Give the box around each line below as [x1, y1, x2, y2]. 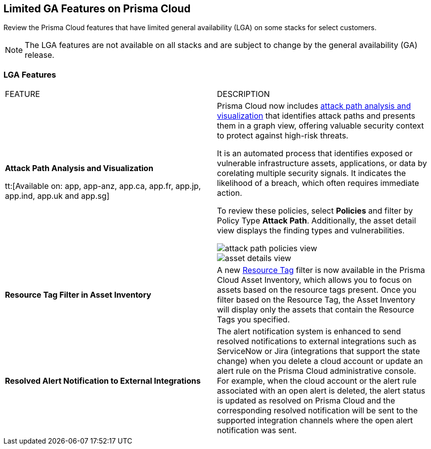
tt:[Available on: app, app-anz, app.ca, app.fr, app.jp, [5, 181, 201, 191]
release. [25, 50, 54, 60]
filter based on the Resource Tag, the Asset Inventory [217, 295, 416, 305]
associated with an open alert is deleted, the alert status [217, 386, 426, 396]
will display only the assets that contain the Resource [217, 305, 414, 315]
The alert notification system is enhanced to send [217, 326, 401, 337]
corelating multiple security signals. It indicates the [217, 168, 406, 179]
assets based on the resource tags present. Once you [217, 285, 417, 295]
